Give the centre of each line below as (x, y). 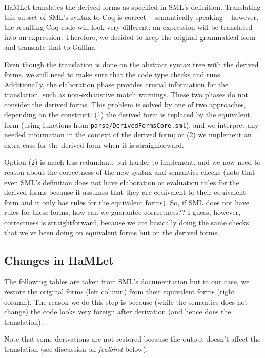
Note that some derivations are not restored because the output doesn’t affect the (132, 339)
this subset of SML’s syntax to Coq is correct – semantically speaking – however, (131, 17)
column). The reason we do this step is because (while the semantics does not (126, 301)
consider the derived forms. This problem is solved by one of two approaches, (125, 104)
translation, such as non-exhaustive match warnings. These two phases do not (126, 94)
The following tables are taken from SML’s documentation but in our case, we (127, 281)
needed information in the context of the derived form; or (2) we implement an (128, 135)
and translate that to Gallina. (51, 47)
